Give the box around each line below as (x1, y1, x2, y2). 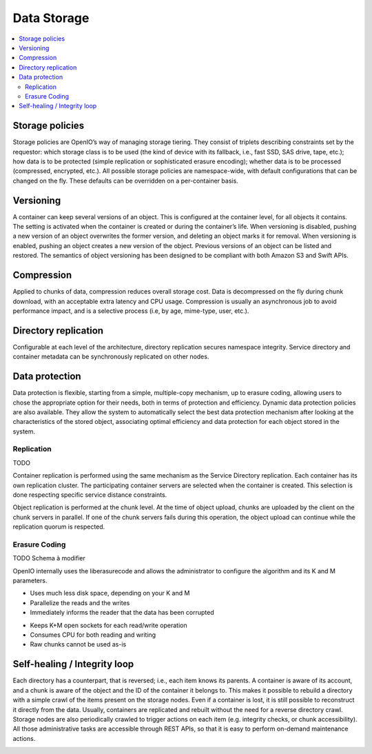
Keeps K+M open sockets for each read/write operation (30, 621, 187, 629)
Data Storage (12, 10, 90, 26)
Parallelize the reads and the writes (30, 598, 130, 607)
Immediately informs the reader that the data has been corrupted (30, 609, 214, 617)
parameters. (12, 576, 48, 585)
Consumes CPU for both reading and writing (30, 631, 156, 639)
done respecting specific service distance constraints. (12, 490, 167, 499)
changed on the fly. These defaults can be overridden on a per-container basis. (12, 176, 239, 185)
